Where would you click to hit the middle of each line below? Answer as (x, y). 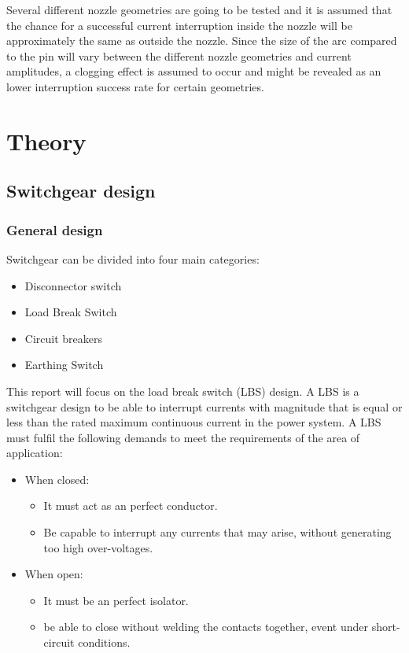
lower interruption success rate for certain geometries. (135, 86)
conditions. (104, 642)
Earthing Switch (64, 365)
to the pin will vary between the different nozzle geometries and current (179, 55)
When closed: (57, 479)
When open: (54, 574)
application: (35, 453)
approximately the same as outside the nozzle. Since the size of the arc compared (202, 41)
